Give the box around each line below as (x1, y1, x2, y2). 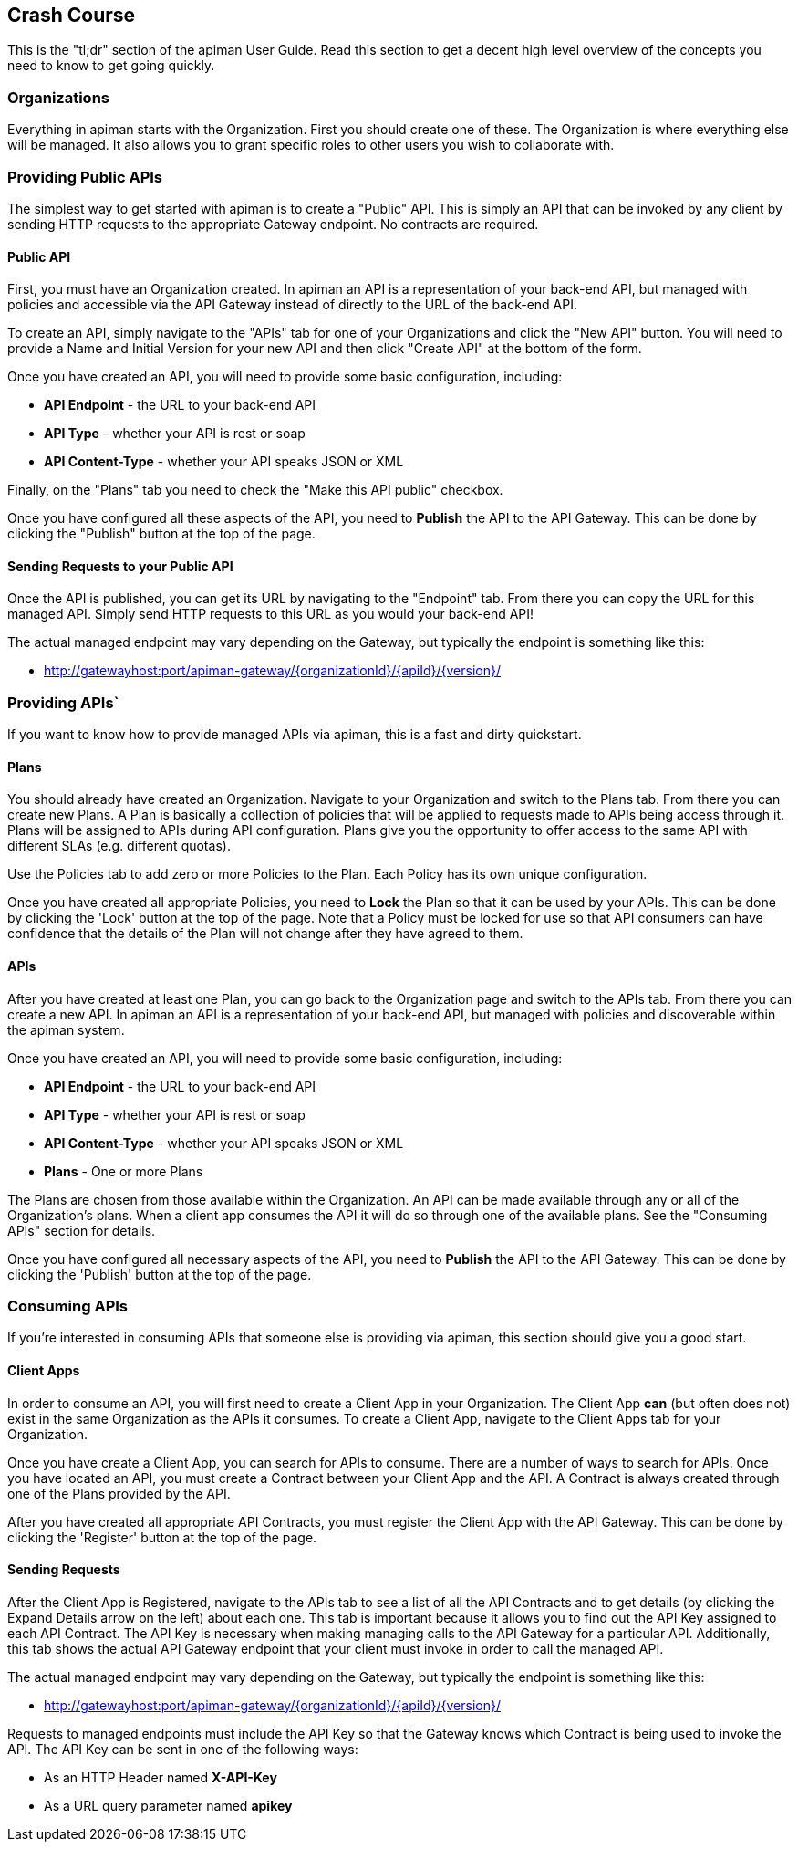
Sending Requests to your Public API (7, 558, 233, 574)
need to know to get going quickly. (7, 57, 215, 74)
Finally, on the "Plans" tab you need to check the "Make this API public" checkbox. (7, 482, 503, 498)
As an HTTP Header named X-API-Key (44, 1769, 277, 1785)
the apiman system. (7, 1021, 125, 1038)
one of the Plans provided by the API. (7, 1485, 231, 1501)
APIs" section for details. (7, 1222, 156, 1238)
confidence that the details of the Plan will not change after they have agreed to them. (7, 925, 523, 942)
